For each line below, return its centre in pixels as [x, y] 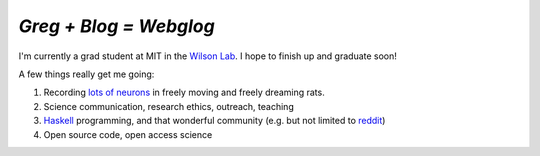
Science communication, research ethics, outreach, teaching [168, 106]
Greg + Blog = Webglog [116, 26]
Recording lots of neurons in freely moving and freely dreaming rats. [184, 92]
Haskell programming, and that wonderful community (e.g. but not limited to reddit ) [214, 121]
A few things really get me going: [86, 74]
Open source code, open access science [128, 134]
